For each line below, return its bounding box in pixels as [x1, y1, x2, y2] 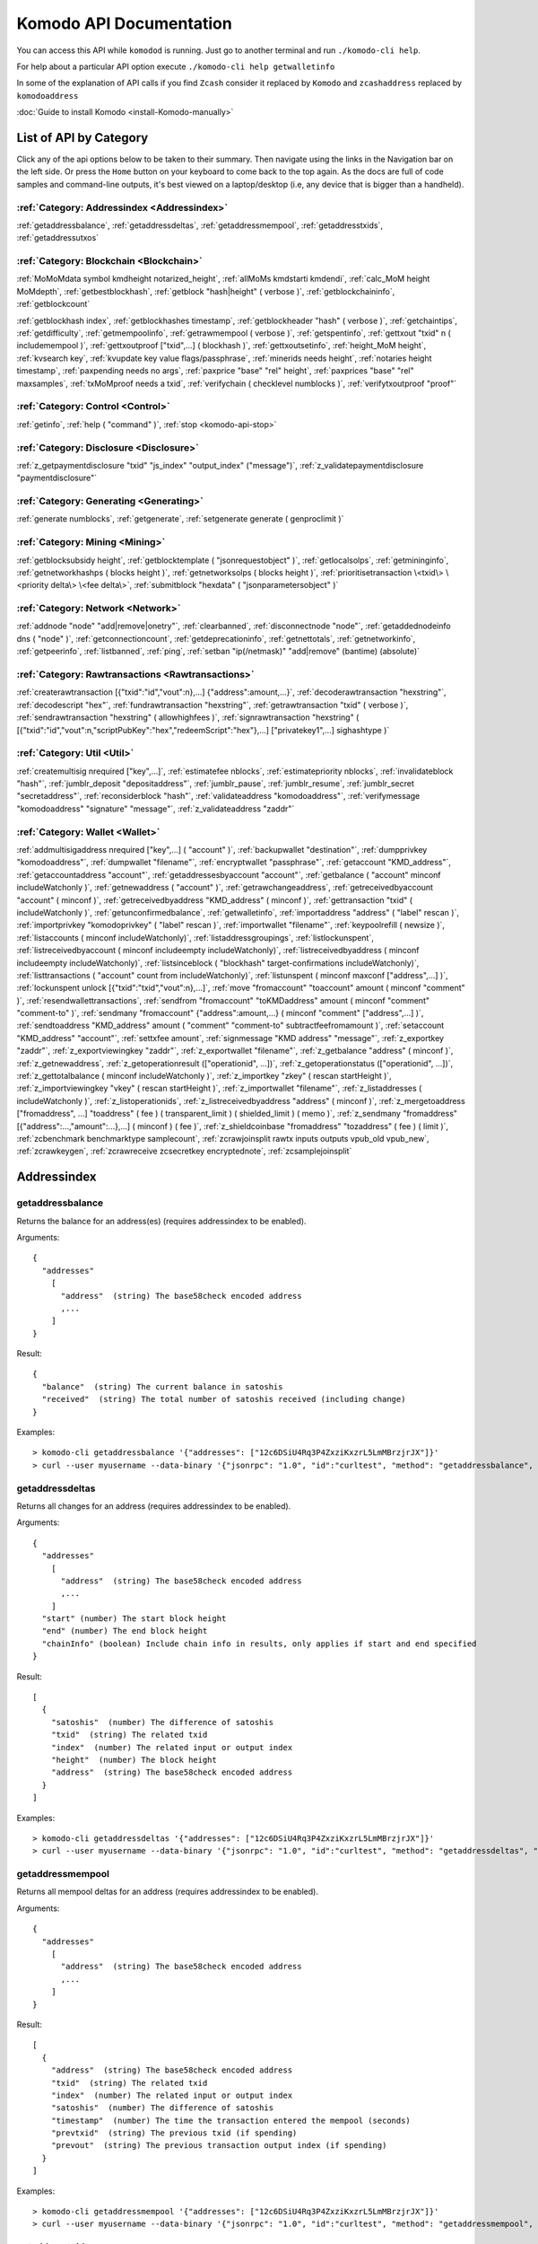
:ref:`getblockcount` [16, 299, 91, 310]
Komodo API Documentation [16, 13, 232, 33]
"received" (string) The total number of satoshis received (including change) [41, 1394, 406, 1405]
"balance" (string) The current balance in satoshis [41, 1381, 283, 1391]
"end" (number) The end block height [41, 1626, 208, 1636]
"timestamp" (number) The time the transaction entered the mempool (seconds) [50, 2115, 412, 2126]
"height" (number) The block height [50, 1755, 217, 1765]
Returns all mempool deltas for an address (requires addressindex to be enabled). [16, 1886, 318, 1898]
